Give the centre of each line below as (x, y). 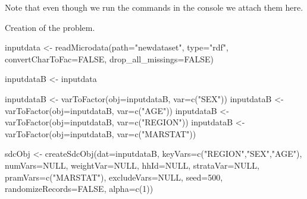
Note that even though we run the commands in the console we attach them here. (154, 7)
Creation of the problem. (50, 27)
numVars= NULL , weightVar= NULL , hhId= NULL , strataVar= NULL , (132, 165)
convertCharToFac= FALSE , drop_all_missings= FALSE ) (109, 59)
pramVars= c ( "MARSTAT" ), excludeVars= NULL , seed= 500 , (114, 177)
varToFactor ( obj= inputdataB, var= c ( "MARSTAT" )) (101, 133)
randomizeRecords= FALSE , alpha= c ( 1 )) (79, 189)
